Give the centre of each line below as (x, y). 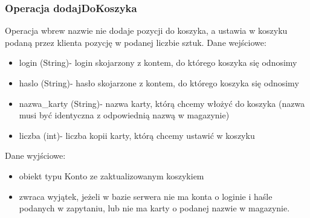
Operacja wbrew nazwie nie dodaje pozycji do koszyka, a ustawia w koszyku (146, 30)
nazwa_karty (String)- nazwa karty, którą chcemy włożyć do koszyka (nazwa (162, 103)
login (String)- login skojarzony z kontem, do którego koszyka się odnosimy (158, 63)
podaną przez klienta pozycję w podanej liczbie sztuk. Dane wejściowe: (136, 42)
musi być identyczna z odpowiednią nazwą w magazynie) (124, 115)
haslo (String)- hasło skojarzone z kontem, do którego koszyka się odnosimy (159, 83)
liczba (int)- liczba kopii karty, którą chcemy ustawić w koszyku (137, 135)
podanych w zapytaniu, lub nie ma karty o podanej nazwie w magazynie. (154, 208)
